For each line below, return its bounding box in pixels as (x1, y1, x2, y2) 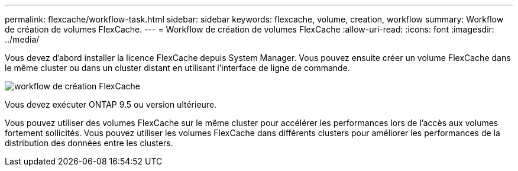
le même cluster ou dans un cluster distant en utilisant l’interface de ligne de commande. (5, 63, 350, 73)
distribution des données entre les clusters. (5, 138, 173, 148)
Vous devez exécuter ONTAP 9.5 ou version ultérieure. (5, 99, 217, 109)
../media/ (5, 34, 40, 44)
